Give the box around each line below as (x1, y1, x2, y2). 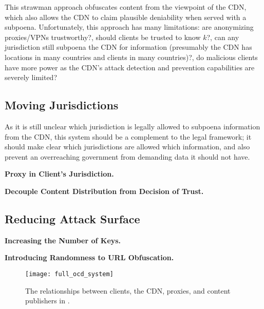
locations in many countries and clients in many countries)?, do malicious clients (5, 51, 258, 62)
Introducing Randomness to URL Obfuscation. (5, 252, 174, 263)
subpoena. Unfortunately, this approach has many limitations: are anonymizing (5, 22, 254, 32)
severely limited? (5, 72, 57, 83)
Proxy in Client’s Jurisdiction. (5, 168, 114, 179)
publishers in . (25, 295, 70, 306)
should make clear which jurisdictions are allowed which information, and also (5, 141, 250, 152)
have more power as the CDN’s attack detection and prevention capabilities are (5, 62, 255, 72)
